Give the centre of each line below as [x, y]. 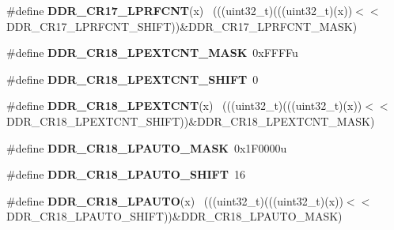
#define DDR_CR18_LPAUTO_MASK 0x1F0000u [147, 147]
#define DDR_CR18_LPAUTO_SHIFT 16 [126, 174]
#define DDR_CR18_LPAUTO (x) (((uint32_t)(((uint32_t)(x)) [175, 200]
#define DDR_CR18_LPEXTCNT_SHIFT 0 [133, 79]
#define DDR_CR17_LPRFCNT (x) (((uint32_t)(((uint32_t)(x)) [180, 10]
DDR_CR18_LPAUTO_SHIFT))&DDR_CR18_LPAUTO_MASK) [174, 216]
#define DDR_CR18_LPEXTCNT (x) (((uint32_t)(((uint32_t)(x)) [184, 106]
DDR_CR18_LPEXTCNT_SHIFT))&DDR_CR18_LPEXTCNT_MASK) [191, 121]
